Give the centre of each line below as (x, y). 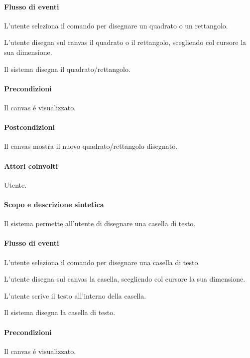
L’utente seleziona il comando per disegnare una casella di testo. (102, 262)
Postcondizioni (29, 127)
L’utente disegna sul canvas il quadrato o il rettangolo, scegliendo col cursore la (125, 42)
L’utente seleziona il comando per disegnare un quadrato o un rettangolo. (116, 25)
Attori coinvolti (31, 166)
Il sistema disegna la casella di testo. (60, 312)
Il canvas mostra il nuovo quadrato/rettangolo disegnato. (91, 146)
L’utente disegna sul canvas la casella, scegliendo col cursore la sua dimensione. (125, 279)
